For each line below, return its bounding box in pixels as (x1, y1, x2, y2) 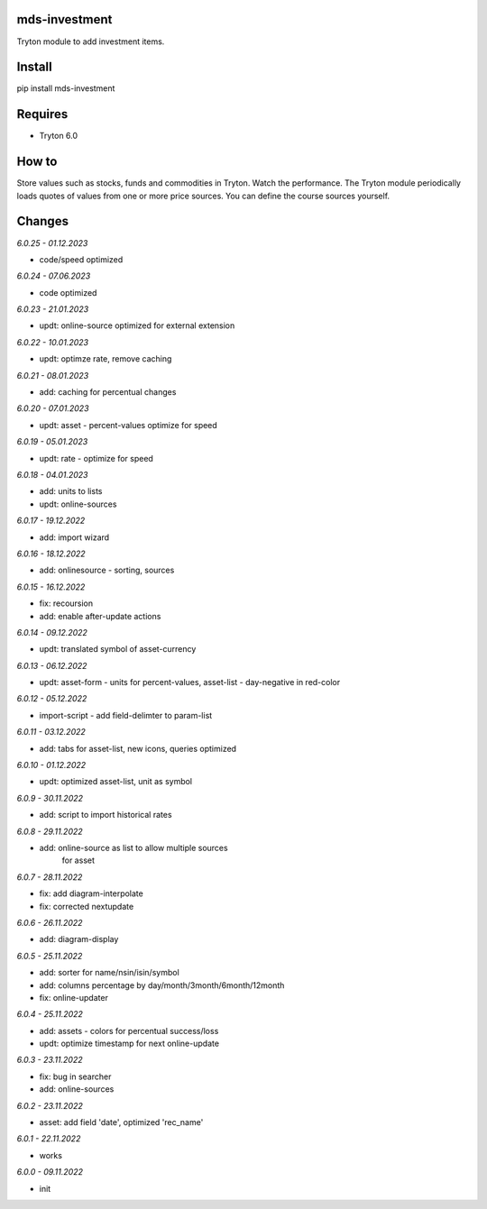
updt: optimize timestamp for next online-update (39, 1038, 220, 1049)
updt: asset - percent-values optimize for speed (39, 419, 218, 430)
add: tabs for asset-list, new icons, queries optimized (39, 743, 237, 754)
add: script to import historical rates (39, 810, 172, 820)
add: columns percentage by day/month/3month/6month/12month (39, 979, 285, 991)
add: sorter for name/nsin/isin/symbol (39, 967, 179, 978)
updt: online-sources (39, 499, 117, 509)
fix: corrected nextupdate (39, 901, 134, 911)
